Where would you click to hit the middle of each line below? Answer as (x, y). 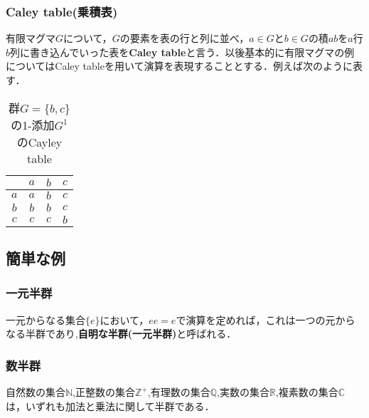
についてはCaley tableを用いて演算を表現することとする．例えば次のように (180, 66)
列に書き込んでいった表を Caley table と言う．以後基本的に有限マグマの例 (182, 52)
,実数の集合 (243, 392)
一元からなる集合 (46, 319)
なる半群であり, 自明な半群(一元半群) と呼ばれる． (121, 334)
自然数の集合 (36, 392)
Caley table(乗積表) (62, 11)
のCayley (39, 142)
